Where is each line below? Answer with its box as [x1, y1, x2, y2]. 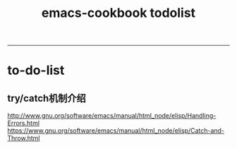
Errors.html [7, 119, 40, 128]
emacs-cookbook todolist [41, 5, 196, 21]
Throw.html [7, 134, 40, 143]
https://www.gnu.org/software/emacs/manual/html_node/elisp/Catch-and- [7, 126, 224, 135]
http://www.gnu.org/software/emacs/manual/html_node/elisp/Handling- [7, 112, 217, 120]
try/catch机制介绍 [7, 92, 86, 104]
